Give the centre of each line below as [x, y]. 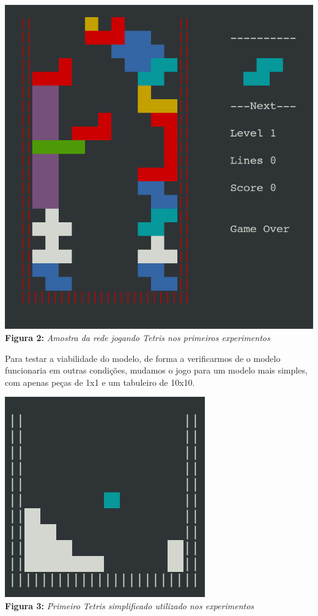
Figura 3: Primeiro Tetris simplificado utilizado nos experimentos [130, 605]
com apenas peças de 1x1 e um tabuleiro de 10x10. [100, 382]
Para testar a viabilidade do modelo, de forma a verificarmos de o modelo [143, 358]
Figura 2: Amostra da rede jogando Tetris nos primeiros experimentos [138, 338]
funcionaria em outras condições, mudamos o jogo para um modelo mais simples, [156, 370]
